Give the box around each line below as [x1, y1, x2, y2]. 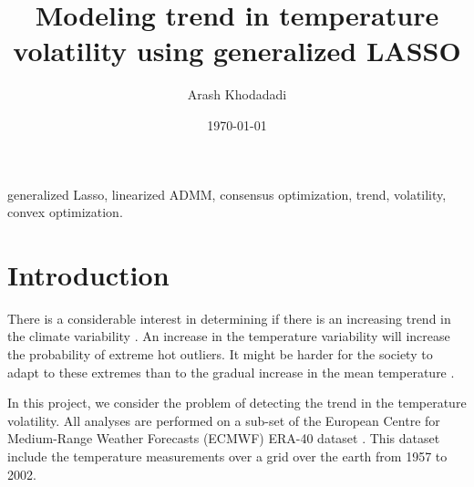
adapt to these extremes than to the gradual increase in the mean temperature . [7, 362, 455, 381]
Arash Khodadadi [187, 85, 287, 104]
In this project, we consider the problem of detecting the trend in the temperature [7, 393, 467, 412]
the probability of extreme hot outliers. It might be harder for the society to [7, 345, 433, 363]
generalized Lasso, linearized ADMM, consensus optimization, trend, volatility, [7, 184, 447, 203]
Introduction [7, 255, 170, 293]
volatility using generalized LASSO [13, 32, 461, 69]
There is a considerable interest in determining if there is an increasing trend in [7, 308, 451, 327]
